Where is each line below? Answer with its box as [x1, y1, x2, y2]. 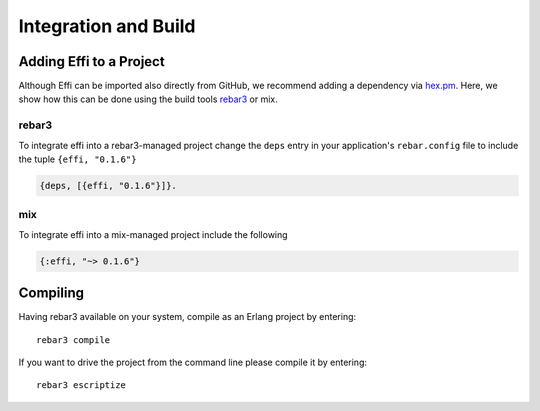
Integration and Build [18, 15, 196, 37]
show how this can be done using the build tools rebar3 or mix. [18, 93, 279, 105]
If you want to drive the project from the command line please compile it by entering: [18, 356, 368, 368]
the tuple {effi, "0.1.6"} [18, 153, 137, 165]
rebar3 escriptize [36, 380, 127, 391]
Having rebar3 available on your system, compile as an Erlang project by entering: [18, 311, 357, 323]
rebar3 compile [36, 334, 111, 345]
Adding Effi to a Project [18, 53, 165, 70]
